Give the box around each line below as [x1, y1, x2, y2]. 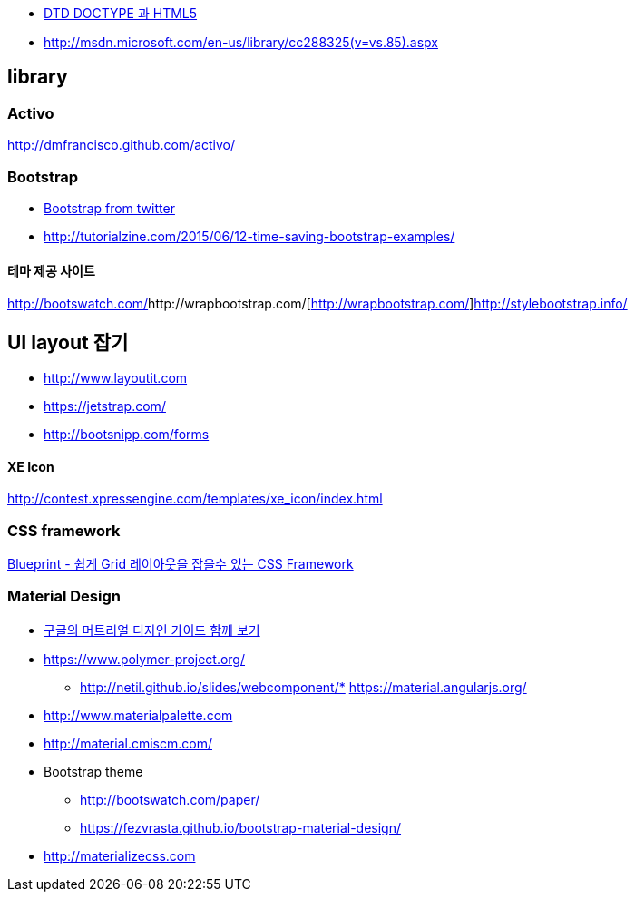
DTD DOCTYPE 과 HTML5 [44, 5, 198, 21]
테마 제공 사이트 [7, 262, 95, 278]
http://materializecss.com [44, 847, 196, 864]
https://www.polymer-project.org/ [44, 650, 246, 667]
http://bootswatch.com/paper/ [80, 791, 260, 807]
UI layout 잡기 [7, 330, 129, 354]
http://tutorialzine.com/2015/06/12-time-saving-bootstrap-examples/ [44, 228, 455, 244]
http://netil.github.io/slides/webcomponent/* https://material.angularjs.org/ [80, 679, 527, 695]
